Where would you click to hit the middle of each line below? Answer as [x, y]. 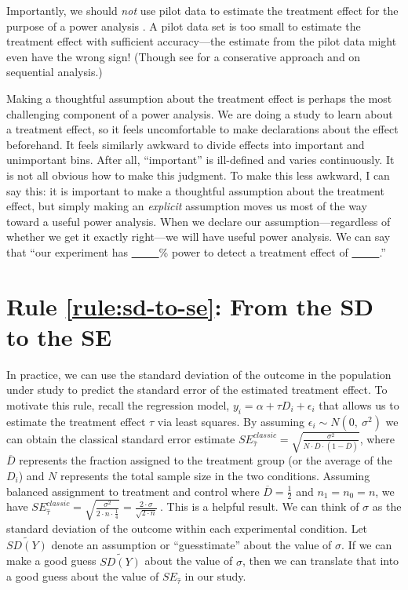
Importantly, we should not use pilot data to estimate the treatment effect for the [202, 10]
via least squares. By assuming [231, 421]
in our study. [215, 576]
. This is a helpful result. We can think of [259, 506]
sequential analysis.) [55, 72]
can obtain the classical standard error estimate [121, 438]
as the [387, 506]
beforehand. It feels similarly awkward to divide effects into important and [186, 144]
